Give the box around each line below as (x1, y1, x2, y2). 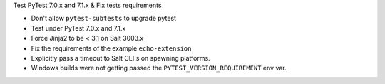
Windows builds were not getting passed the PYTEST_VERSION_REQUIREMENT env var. (31, 64, 287, 73)
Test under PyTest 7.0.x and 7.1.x (31, 23, 126, 32)
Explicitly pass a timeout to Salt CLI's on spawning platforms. (31, 53, 210, 62)
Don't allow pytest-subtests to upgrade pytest (31, 14, 177, 23)
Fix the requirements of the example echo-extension (31, 43, 192, 53)
